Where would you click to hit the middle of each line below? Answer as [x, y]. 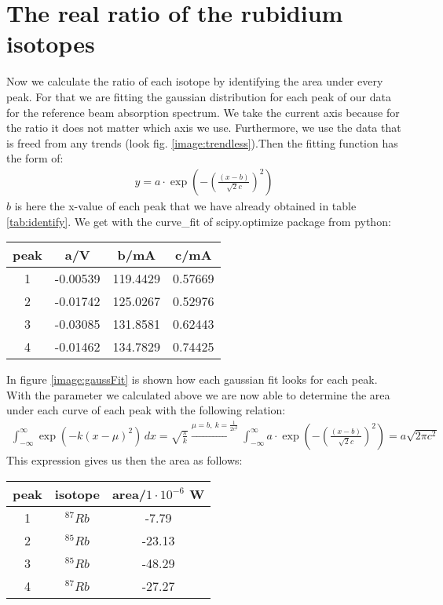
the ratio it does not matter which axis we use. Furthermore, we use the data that [204, 128]
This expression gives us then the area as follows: [124, 459]
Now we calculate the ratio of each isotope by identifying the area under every [195, 81]
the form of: [35, 158]
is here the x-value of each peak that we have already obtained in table [185, 205]
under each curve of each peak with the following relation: [146, 410]
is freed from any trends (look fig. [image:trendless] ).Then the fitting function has [202, 142]
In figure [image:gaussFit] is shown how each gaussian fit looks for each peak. [192, 379]
